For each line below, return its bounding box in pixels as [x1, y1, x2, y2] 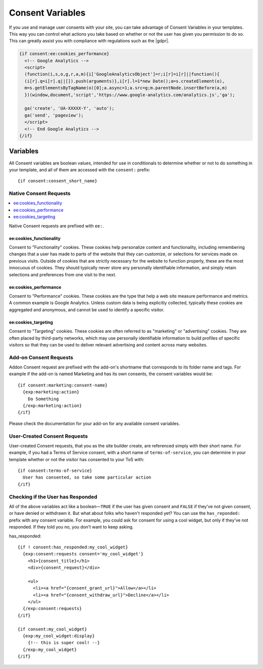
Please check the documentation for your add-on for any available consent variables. [9, 420, 180, 426]
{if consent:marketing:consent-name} [18, 382, 108, 388]
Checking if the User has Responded [9, 493, 97, 500]
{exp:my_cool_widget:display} [22, 633, 95, 639]
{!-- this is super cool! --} [27, 640, 100, 646]
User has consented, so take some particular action [22, 475, 151, 480]
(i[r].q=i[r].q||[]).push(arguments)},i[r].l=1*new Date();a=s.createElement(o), [24, 78, 225, 84]
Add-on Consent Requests [9, 354, 74, 361]
